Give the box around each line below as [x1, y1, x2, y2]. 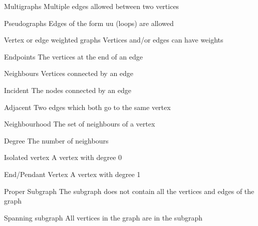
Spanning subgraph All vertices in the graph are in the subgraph [4, 212, 202, 222]
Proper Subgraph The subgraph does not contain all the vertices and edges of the [4, 185, 254, 196]
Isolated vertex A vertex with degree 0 [4, 152, 122, 162]
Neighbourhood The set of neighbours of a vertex [4, 118, 155, 129]
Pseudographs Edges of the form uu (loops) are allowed [4, 17, 174, 28]
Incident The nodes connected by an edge [4, 84, 132, 95]
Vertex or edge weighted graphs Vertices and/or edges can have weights [4, 34, 223, 45]
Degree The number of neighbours [4, 135, 109, 145]
